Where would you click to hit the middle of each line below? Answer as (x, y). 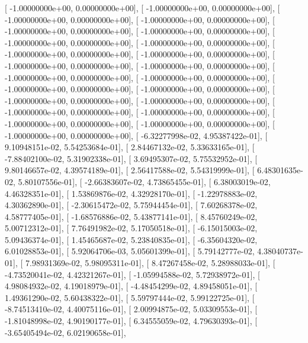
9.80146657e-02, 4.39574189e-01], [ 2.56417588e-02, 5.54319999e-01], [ (130, 170)
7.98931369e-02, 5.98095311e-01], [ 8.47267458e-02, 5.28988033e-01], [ (150, 263)
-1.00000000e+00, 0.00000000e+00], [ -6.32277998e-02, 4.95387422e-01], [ (136, 135)
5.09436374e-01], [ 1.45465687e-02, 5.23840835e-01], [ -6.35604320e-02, (131, 239)
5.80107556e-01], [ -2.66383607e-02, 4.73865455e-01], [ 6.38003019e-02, (144, 181)
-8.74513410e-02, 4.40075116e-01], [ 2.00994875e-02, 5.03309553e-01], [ (131, 309)
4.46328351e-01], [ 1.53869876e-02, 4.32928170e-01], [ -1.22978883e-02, (131, 193)
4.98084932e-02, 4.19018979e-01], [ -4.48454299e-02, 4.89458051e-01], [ (131, 286)
